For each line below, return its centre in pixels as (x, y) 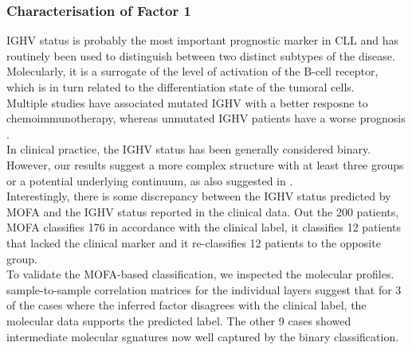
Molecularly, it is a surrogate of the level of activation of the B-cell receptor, (192, 71)
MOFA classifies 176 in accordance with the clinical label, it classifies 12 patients (204, 227)
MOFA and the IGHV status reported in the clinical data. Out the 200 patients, (203, 211)
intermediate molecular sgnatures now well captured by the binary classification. (203, 336)
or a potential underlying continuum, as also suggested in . (150, 180)
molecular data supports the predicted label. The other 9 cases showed (179, 320)
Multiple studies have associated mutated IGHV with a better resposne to (187, 102)
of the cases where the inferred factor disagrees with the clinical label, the (186, 305)
